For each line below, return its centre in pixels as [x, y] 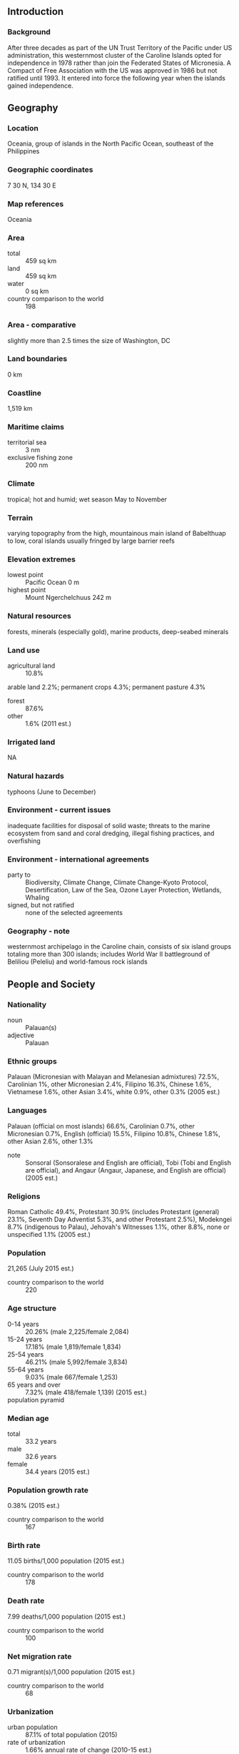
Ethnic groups [32, 1061]
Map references [36, 204]
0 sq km [37, 291]
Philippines [24, 151]
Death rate [26, 1601]
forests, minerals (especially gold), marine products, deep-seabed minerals [118, 631]
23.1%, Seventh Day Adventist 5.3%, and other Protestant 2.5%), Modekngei [119, 1219]
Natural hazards [36, 776]
